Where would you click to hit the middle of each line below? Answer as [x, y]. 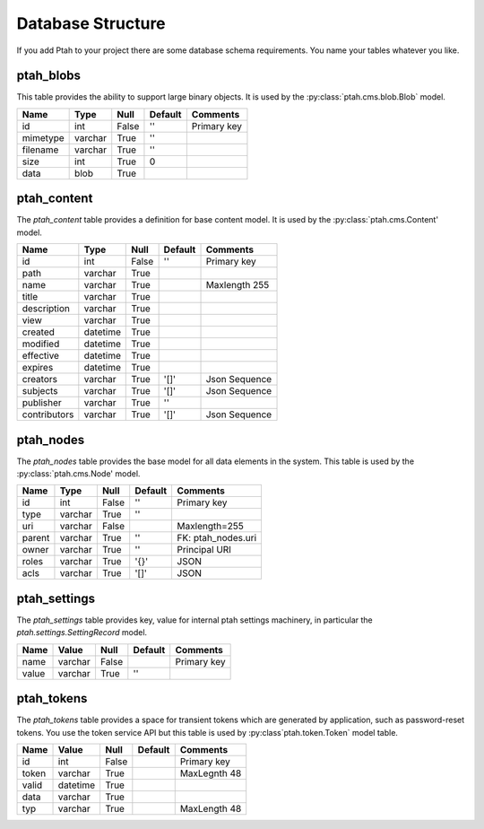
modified [41, 344]
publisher [42, 403]
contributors [48, 414]
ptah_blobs [48, 76]
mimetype [43, 137]
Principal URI [204, 550]
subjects [40, 391]
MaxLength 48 [211, 809]
